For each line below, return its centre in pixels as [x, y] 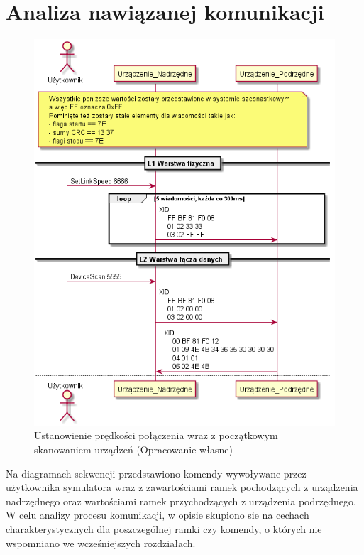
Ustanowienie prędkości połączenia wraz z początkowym [156, 435]
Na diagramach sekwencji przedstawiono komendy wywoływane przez [156, 473]
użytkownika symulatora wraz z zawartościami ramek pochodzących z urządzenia [182, 487]
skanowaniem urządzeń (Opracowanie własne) [133, 449]
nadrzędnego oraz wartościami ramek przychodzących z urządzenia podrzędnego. [181, 501]
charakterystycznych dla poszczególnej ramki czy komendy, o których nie [164, 528]
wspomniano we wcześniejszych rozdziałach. [101, 543]
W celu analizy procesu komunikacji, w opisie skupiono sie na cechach [158, 515]
